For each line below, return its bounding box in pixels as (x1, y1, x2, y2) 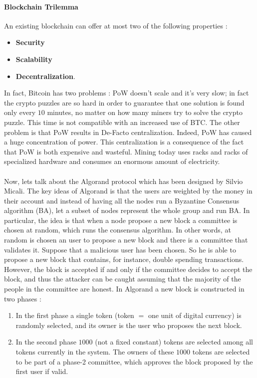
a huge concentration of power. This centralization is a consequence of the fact (4, 136, 244, 147)
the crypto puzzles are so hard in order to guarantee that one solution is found (4, 97, 245, 107)
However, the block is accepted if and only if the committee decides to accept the (4, 263, 253, 274)
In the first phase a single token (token (15, 310, 134, 320)
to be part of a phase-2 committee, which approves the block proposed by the (15, 356, 253, 366)
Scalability (15, 53, 52, 64)
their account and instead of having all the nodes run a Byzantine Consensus (4, 195, 240, 205)
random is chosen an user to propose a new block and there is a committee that (4, 234, 248, 245)
